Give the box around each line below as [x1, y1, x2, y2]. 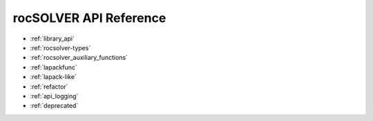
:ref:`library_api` [30, 34, 75, 43]
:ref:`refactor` [30, 82, 68, 91]
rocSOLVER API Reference [12, 10, 166, 25]
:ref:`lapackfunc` [30, 63, 77, 71]
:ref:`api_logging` [30, 91, 79, 100]
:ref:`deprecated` [30, 102, 79, 110]
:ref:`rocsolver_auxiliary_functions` [30, 54, 128, 62]
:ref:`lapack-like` [30, 73, 77, 81]
